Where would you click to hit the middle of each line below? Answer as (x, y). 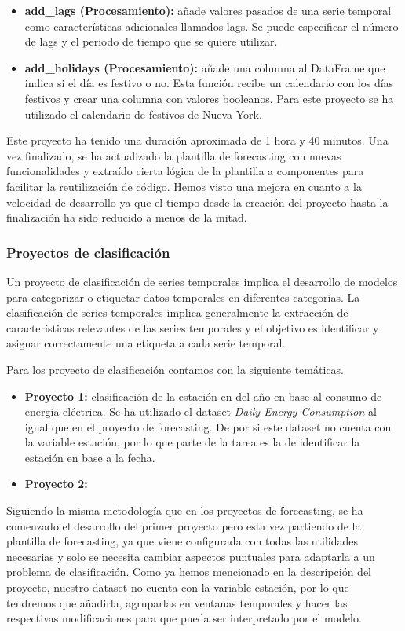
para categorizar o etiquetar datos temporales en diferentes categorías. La (183, 297)
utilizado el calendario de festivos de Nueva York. (143, 114)
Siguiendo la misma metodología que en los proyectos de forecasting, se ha (185, 510)
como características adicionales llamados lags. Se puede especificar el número (212, 26)
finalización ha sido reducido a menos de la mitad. (127, 217)
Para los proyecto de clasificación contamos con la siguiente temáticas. (175, 369)
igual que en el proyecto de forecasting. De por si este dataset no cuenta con (208, 426)
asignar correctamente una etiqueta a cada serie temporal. (146, 343)
